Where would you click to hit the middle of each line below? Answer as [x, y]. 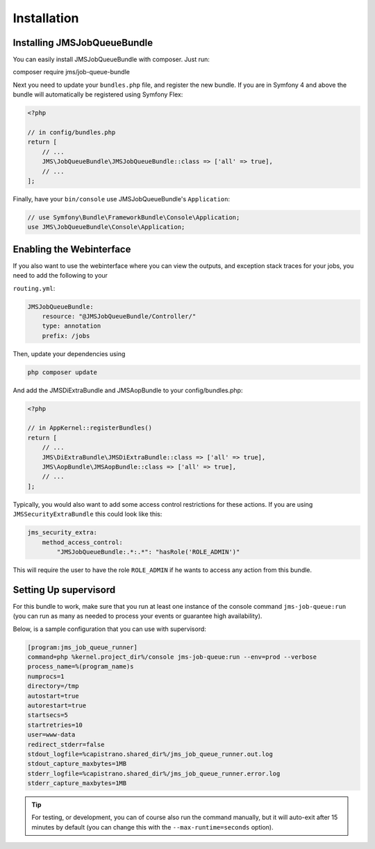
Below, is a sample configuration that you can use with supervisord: [109, 629]
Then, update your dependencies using [69, 353]
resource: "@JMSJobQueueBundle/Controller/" [119, 316]
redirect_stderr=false [66, 744]
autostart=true [53, 696]
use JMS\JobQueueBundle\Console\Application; [106, 227]
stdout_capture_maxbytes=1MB [77, 764]
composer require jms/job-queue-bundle [71, 72]
